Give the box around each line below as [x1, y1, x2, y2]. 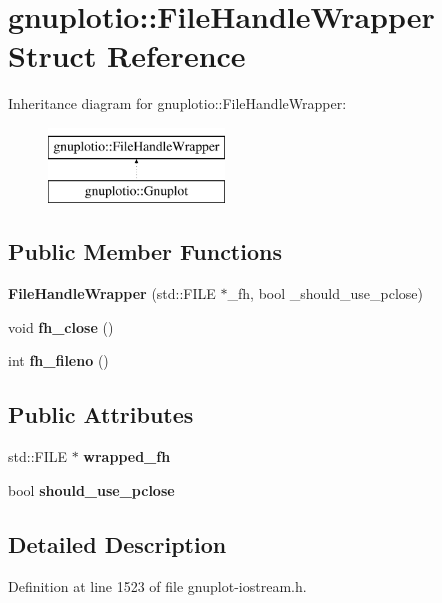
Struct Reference [8, 35, 246, 76]
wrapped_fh [83, 446, 171, 467]
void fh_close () [8, 316, 114, 337]
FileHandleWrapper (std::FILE [8, 283, 216, 304]
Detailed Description [8, 528, 227, 559]
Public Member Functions [8, 236, 282, 267]
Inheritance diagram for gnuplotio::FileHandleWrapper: [8, 93, 347, 114]
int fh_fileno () [8, 350, 109, 371]
